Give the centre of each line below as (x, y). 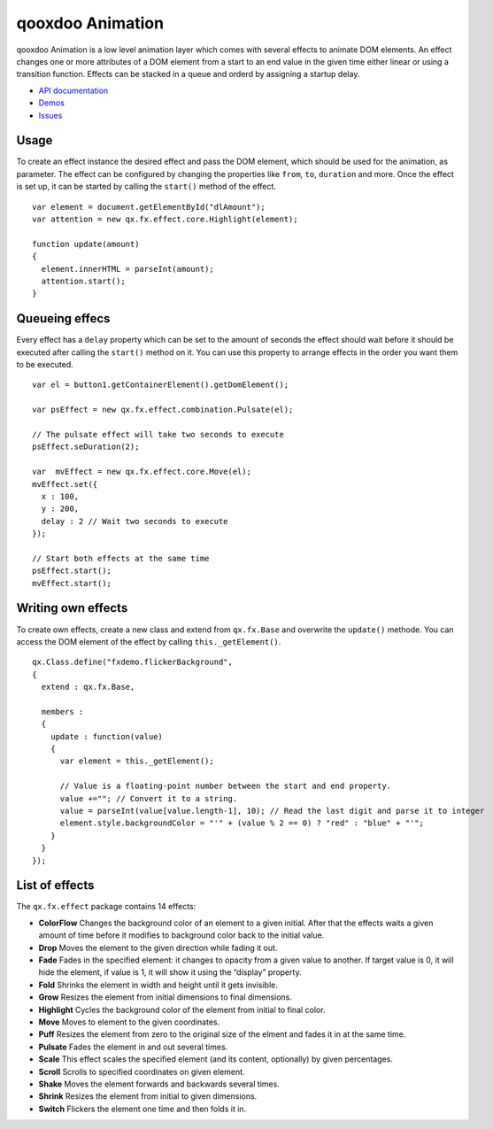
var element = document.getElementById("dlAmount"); (149, 207)
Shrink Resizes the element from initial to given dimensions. (148, 1096)
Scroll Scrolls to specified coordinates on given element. (142, 1071)
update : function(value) (107, 736)
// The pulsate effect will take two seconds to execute (158, 434)
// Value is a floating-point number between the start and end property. (226, 786)
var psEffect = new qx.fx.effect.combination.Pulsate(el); (163, 410)
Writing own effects (72, 608)
